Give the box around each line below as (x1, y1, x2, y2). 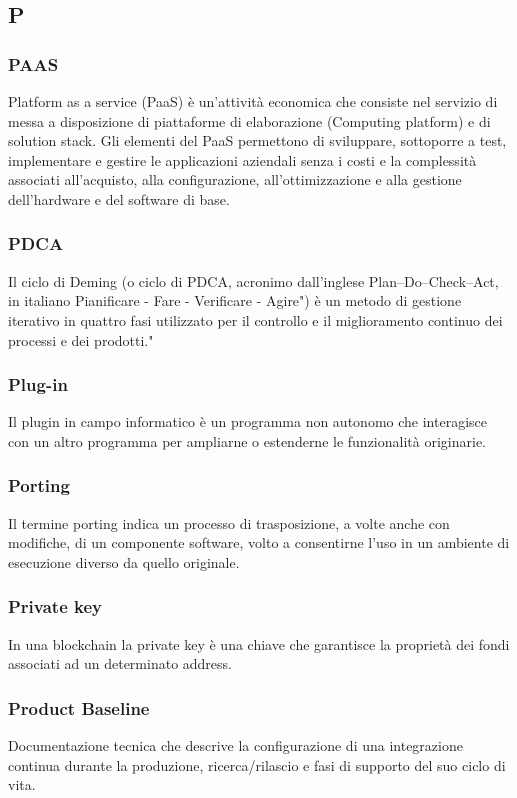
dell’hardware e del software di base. (8, 188, 230, 209)
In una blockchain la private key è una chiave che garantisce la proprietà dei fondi (8, 633, 510, 654)
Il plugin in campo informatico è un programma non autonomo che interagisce (8, 411, 487, 432)
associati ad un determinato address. (8, 653, 232, 674)
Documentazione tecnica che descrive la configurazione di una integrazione (8, 735, 463, 756)
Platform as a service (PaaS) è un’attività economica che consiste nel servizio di (8, 91, 498, 111)
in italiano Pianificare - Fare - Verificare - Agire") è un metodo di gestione (8, 290, 462, 311)
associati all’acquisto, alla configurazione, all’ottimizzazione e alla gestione (8, 169, 462, 190)
